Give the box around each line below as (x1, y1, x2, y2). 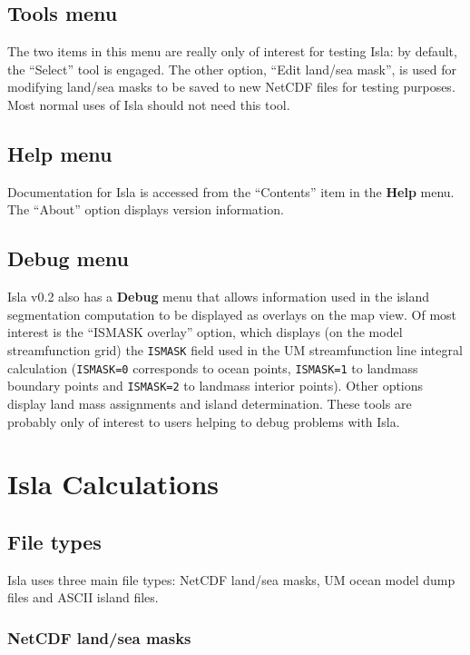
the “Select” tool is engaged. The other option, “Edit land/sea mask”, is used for (7, 59, 456, 78)
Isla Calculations (7, 465, 220, 502)
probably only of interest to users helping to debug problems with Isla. (7, 412, 400, 431)
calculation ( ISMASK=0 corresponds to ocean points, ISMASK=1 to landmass (7, 358, 418, 377)
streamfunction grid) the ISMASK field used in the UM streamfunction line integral (7, 340, 463, 359)
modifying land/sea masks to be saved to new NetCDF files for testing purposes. (7, 77, 455, 96)
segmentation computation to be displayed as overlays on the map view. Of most (7, 304, 457, 323)
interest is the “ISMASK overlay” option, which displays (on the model (7, 323, 403, 342)
